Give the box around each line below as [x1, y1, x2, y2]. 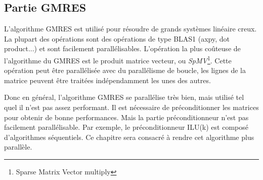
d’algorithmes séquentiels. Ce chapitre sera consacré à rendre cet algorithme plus [4, 131, 254, 142]
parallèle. [4, 141, 32, 152]
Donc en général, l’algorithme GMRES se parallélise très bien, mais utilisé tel [4, 92, 244, 102]
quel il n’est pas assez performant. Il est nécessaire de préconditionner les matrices [4, 102, 259, 113]
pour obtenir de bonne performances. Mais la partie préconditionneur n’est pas [4, 112, 249, 122]
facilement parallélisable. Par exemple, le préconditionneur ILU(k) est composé [4, 122, 248, 132]
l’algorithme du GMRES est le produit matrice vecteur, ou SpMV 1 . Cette [4, 53, 232, 65]
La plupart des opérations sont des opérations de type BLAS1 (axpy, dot [4, 33, 230, 44]
